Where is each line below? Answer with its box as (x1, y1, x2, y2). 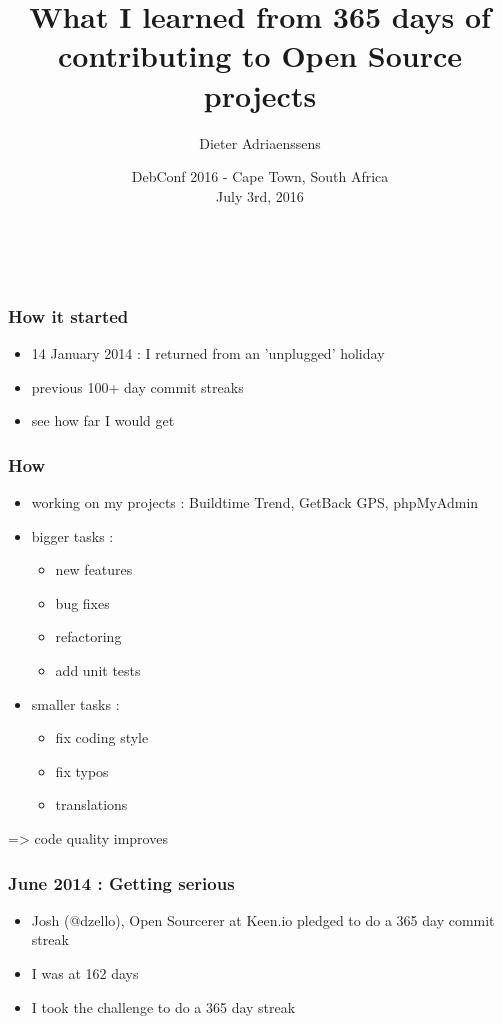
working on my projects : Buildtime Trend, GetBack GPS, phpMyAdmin (31, 492, 479, 513)
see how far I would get (31, 410, 175, 431)
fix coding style (55, 727, 149, 748)
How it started (8, 303, 129, 328)
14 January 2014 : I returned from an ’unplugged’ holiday (31, 343, 385, 364)
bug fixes (55, 592, 110, 613)
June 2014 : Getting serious (8, 870, 235, 895)
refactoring (55, 626, 122, 647)
